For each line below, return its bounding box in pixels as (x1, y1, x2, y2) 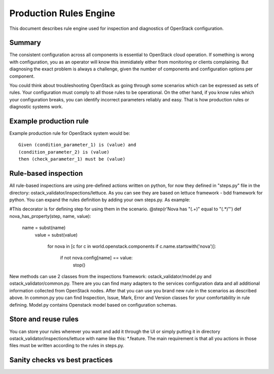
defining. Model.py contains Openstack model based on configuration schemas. (9, 302, 177, 308)
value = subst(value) (35, 232, 78, 238)
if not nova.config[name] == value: (60, 255, 133, 261)
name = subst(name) (22, 225, 66, 231)
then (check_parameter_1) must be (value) (18, 156, 126, 162)
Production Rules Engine (9, 8, 115, 19)
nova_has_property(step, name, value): (9, 213, 91, 219)
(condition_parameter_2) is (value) (18, 149, 110, 155)
